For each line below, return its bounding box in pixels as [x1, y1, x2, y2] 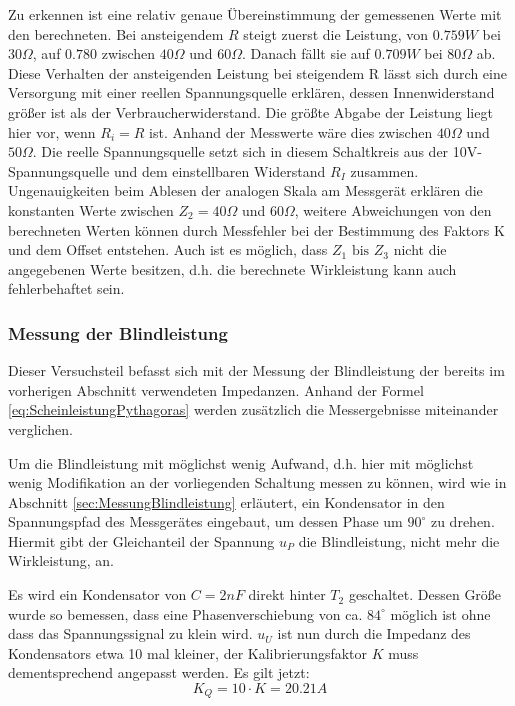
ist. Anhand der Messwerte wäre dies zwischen [149, 121, 433, 142]
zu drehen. [430, 511, 495, 532]
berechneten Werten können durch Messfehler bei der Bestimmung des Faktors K [8, 219, 505, 240]
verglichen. [8, 418, 73, 439]
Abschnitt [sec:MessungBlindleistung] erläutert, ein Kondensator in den [8, 491, 445, 512]
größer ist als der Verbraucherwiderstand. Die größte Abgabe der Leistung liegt [8, 101, 493, 122]
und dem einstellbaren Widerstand [113, 160, 326, 181]
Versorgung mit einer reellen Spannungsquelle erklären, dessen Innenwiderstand [8, 82, 495, 103]
